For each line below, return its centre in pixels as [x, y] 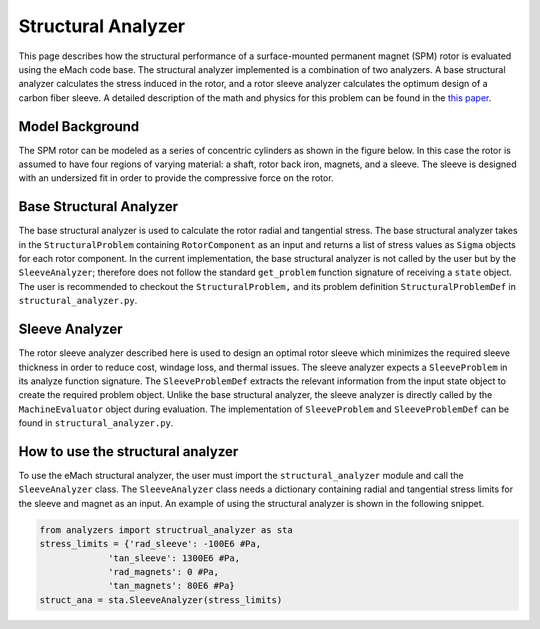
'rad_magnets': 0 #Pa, [164, 571]
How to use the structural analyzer [128, 451]
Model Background [79, 126]
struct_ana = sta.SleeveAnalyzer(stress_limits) [161, 599]
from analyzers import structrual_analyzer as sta [166, 529]
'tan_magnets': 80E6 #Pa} [171, 586]
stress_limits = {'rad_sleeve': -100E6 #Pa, [150, 544]
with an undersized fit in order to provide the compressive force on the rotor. [176, 178]
